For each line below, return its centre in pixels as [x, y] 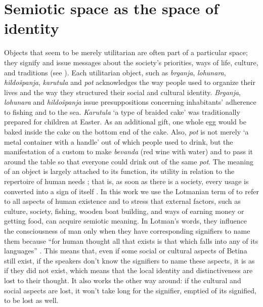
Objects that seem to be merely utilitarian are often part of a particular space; [126, 52]
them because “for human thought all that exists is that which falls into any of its [131, 240]
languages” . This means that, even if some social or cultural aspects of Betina [126, 251]
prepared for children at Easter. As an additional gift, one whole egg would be [125, 122]
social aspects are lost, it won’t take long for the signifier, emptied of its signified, [130, 290]
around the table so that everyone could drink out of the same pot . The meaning [129, 161]
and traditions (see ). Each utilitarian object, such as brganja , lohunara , [115, 72]
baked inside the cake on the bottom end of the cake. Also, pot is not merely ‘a [126, 132]
